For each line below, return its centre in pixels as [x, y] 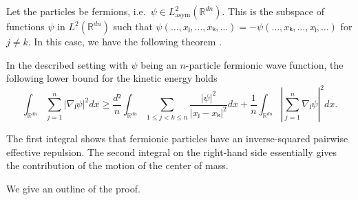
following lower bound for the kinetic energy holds [112, 78]
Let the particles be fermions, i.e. [76, 11]
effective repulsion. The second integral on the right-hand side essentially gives [172, 152]
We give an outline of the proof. [73, 189]
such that [133, 26]
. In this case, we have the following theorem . [125, 41]
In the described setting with [67, 64]
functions [25, 26]
